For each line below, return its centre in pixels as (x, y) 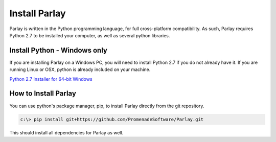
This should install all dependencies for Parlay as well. (66, 132)
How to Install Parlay (43, 94)
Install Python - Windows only (58, 50)
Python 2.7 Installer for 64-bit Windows (51, 79)
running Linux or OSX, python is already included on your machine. (80, 69)
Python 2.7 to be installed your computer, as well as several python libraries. (90, 35)
